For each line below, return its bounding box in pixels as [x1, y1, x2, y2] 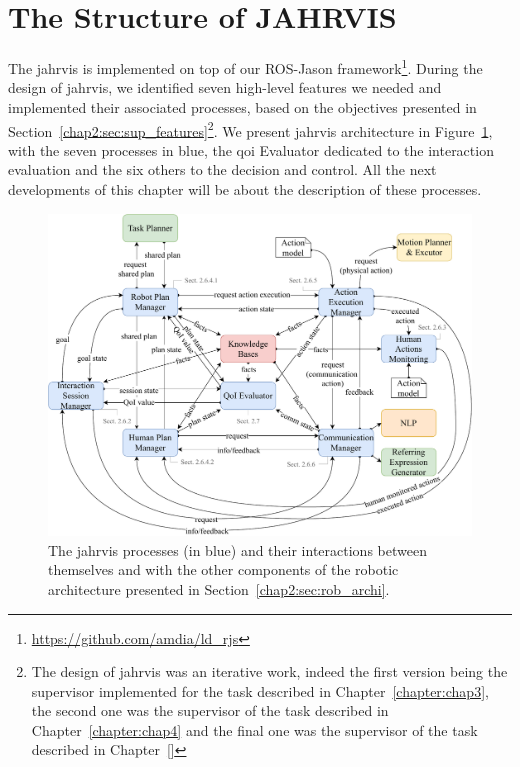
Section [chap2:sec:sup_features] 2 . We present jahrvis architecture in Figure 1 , [8, 117, 493, 141]
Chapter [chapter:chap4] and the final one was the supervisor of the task [31, 719, 478, 740]
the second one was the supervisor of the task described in [31, 700, 389, 721]
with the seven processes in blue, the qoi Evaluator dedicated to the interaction [8, 139, 494, 160]
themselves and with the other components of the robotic [48, 559, 399, 580]
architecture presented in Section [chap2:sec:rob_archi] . [48, 578, 390, 599]
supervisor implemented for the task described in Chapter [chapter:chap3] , [31, 680, 489, 701]
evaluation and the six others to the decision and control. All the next [8, 159, 437, 180]
